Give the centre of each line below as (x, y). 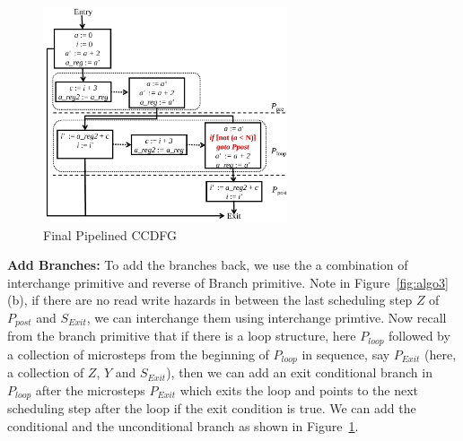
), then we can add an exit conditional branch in (299, 372)
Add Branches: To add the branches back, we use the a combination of (208, 265)
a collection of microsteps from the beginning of (138, 354)
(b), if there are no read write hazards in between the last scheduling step (210, 300)
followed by (419, 336)
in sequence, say (346, 354)
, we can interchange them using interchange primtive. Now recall (266, 317)
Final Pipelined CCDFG (110, 234)
